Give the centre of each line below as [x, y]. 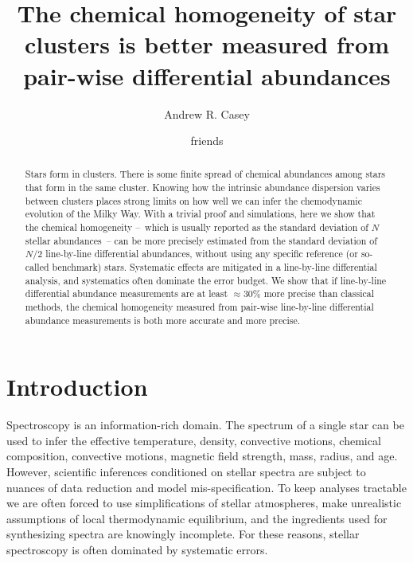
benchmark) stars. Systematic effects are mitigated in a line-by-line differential [214, 267]
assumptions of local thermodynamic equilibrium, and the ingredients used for [197, 518]
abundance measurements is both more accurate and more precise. [163, 320]
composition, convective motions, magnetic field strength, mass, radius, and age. [202, 456]
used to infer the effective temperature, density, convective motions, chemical [194, 440]
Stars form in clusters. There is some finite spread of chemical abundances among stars [205, 174]
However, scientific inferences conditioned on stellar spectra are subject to [186, 472]
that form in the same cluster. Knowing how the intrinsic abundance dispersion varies [203, 188]
